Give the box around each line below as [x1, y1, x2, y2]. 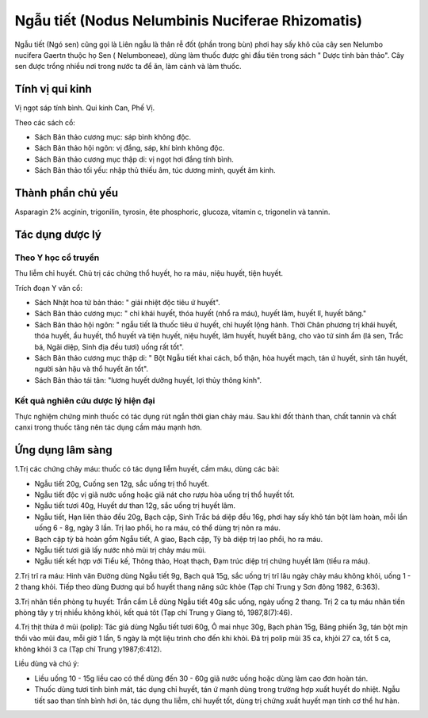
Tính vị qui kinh [14, 82, 93, 96]
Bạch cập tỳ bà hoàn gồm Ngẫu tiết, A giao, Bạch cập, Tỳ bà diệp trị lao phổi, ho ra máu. [34, 534, 323, 544]
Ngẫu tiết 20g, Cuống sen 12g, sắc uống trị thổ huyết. [34, 479, 210, 488]
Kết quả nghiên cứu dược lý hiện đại [14, 395, 155, 406]
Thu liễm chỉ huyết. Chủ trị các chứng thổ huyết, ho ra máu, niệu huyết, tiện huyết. [14, 269, 284, 278]
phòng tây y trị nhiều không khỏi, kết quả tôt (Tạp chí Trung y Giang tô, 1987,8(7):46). [14, 607, 292, 617]
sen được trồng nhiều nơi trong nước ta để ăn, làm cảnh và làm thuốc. [14, 62, 242, 71]
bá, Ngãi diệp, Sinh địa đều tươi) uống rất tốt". [34, 342, 185, 352]
